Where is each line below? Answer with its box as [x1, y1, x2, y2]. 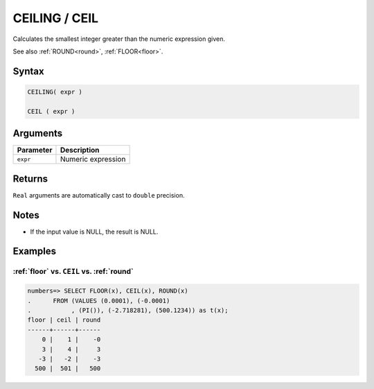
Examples [12, 245, 57, 257]
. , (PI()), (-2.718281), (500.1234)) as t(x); [27, 306, 229, 314]
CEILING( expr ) [27, 87, 83, 96]
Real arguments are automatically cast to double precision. [12, 191, 185, 199]
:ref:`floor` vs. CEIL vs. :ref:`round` [12, 267, 134, 277]
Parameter [17, 146, 53, 155]
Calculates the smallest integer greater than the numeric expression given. [12, 35, 225, 43]
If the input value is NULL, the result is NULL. [30, 227, 159, 236]
